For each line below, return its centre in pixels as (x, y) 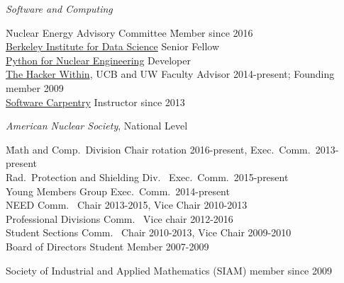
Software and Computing (59, 8)
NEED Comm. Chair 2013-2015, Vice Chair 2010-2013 (127, 205)
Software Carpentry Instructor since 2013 (95, 102)
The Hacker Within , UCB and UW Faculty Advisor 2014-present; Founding (170, 74)
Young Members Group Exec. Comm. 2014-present (118, 191)
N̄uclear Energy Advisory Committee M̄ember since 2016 (129, 32)
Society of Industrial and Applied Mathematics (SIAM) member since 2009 (169, 270)
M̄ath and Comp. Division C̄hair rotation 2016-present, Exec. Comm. (158, 149)
